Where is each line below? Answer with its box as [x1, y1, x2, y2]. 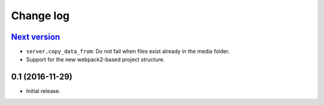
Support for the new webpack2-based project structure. [26, 56, 165, 63]
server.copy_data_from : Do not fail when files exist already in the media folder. [26, 48, 230, 55]
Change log [11, 9, 70, 22]
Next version [11, 32, 60, 42]
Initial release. [26, 88, 61, 95]
